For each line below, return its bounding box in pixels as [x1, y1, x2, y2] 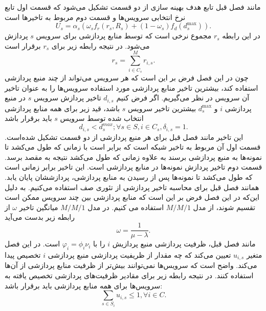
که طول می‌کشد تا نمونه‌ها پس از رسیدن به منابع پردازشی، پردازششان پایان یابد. [5, 172, 253, 182]
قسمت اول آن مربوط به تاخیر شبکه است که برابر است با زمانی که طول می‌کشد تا [5, 141, 261, 152]
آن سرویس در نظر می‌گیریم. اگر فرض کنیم [116, 92, 250, 103]
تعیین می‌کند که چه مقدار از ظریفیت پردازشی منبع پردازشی [48, 249, 231, 260]
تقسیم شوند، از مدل [193, 201, 255, 212]
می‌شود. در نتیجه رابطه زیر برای [51, 40, 150, 51]
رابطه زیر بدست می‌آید [5, 212, 75, 222]
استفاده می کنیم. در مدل [87, 201, 164, 212]
